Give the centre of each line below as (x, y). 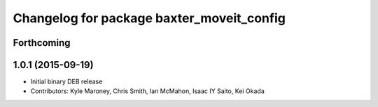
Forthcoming (42, 43)
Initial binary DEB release (66, 82)
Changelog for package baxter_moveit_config (149, 18)
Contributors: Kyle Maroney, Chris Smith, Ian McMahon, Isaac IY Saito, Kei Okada (148, 91)
